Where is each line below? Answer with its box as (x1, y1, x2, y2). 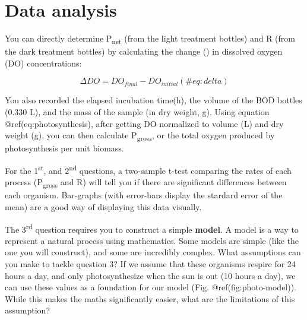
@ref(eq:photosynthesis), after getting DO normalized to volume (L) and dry (5, 117, 284, 129)
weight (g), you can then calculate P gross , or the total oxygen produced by (5, 129, 275, 143)
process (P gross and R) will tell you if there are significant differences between (5, 176, 287, 189)
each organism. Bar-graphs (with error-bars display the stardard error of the (5, 189, 283, 201)
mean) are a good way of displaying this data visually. (5, 200, 202, 213)
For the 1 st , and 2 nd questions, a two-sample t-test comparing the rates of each (5, 162, 292, 176)
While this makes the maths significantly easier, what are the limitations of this (5, 292, 295, 305)
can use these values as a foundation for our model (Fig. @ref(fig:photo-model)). (5, 281, 297, 293)
